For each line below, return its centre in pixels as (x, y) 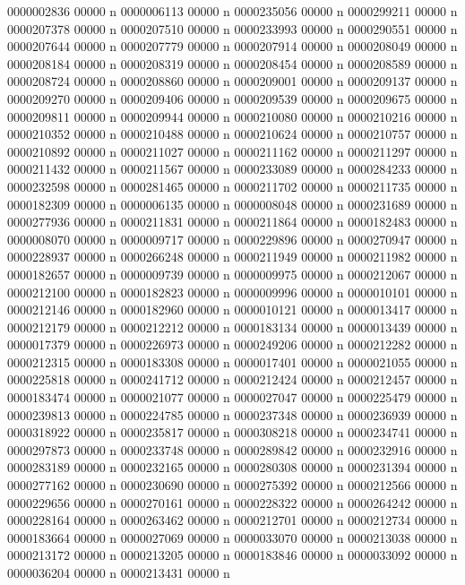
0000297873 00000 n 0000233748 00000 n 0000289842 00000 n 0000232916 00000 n (232, 449)
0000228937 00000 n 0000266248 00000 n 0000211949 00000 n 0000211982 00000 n (232, 257)
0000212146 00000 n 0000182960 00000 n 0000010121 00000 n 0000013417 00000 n (232, 310)
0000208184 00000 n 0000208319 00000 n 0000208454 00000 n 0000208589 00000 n (232, 63)
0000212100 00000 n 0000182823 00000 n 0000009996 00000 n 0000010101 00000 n (232, 292)
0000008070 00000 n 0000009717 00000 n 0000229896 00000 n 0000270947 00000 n (232, 239)
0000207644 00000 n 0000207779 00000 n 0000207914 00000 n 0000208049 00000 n (232, 46)
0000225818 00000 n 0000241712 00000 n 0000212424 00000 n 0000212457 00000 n (232, 379)
